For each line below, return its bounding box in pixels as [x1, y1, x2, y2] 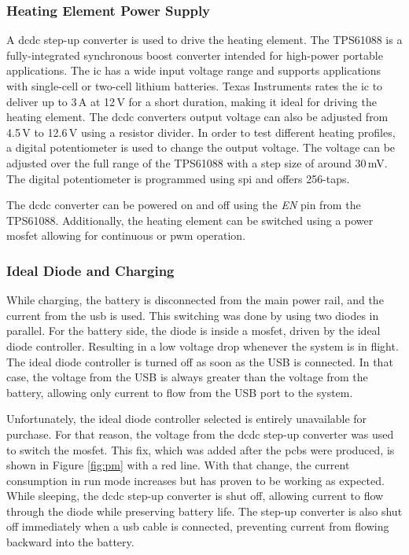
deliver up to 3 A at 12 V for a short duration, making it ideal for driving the [6, 93, 377, 109]
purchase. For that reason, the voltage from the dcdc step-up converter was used [6, 425, 394, 442]
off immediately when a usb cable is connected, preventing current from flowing [6, 518, 389, 535]
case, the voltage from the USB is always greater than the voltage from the [6, 369, 368, 385]
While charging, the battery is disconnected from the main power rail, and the [6, 292, 384, 308]
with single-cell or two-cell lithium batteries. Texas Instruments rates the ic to [6, 78, 383, 94]
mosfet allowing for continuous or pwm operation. [6, 227, 246, 244]
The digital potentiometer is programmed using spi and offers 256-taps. [6, 170, 350, 186]
